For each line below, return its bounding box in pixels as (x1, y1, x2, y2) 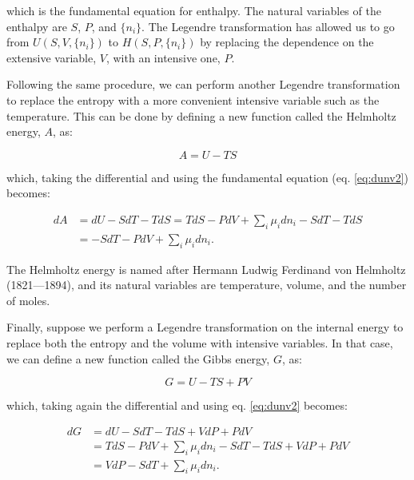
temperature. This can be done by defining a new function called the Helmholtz (6, 107, 396, 124)
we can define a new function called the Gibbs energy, (6, 350, 270, 367)
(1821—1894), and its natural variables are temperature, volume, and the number (6, 276, 407, 293)
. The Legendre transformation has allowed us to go (141, 18, 395, 34)
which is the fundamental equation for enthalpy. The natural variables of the (6, 2, 381, 18)
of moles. (6, 292, 50, 308)
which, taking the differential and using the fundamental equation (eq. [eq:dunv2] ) (6, 169, 409, 185)
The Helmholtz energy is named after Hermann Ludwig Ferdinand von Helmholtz (6, 260, 406, 277)
